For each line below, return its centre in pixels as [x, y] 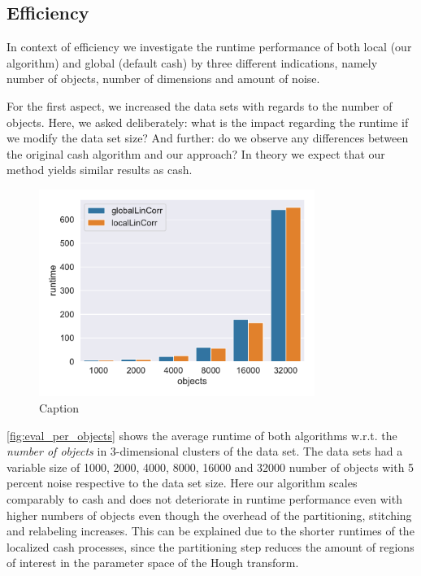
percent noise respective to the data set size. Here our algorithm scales [182, 483]
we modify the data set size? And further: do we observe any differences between [208, 138]
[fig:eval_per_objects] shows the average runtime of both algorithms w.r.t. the [202, 435]
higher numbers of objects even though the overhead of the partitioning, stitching [209, 515]
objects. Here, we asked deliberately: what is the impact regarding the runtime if [208, 122]
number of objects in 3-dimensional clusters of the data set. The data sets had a [205, 451]
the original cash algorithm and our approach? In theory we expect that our [196, 153]
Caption [59, 407]
